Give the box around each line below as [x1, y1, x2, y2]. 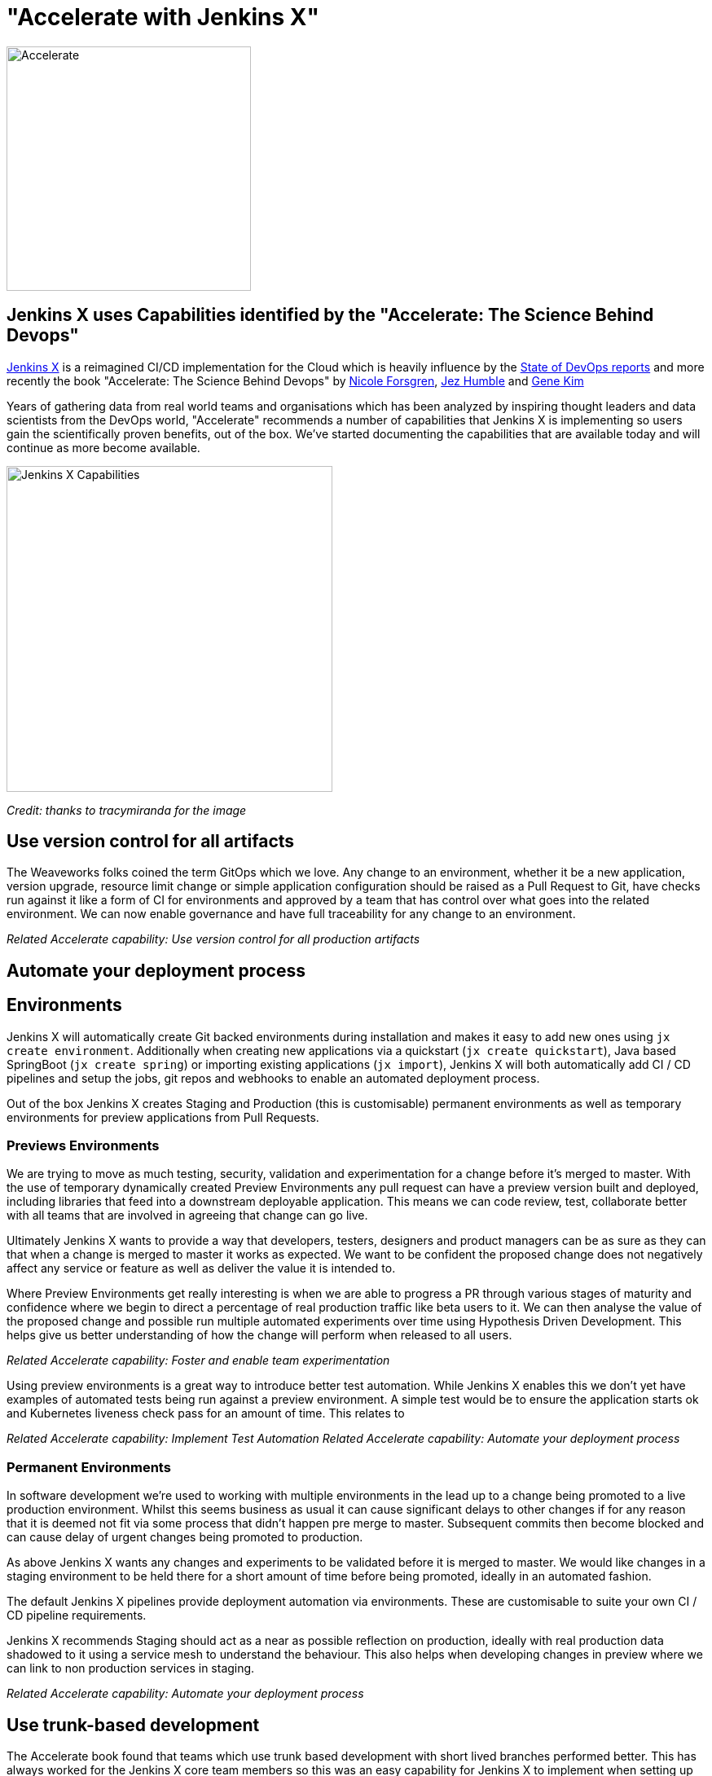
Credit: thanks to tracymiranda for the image [7, 802, 247, 817]
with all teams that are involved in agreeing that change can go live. [7, 1208, 368, 1223]
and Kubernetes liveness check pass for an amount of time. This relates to [7, 1406, 405, 1421]
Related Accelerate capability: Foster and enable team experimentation [7, 1353, 390, 1368]
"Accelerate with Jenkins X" [7, 3, 319, 31]
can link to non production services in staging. [7, 1661, 255, 1676]
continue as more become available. [7, 440, 200, 455]
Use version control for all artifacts [7, 831, 295, 852]
